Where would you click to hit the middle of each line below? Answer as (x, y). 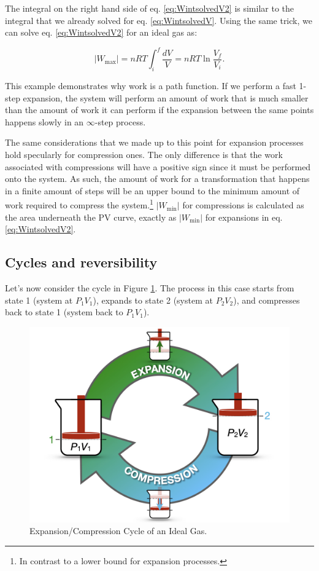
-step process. (120, 121)
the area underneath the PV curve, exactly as (91, 217)
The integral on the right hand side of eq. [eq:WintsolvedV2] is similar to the (150, 8)
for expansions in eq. (244, 217)
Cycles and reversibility (81, 262)
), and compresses (267, 300)
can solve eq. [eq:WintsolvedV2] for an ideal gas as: (101, 32)
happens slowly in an (44, 121)
